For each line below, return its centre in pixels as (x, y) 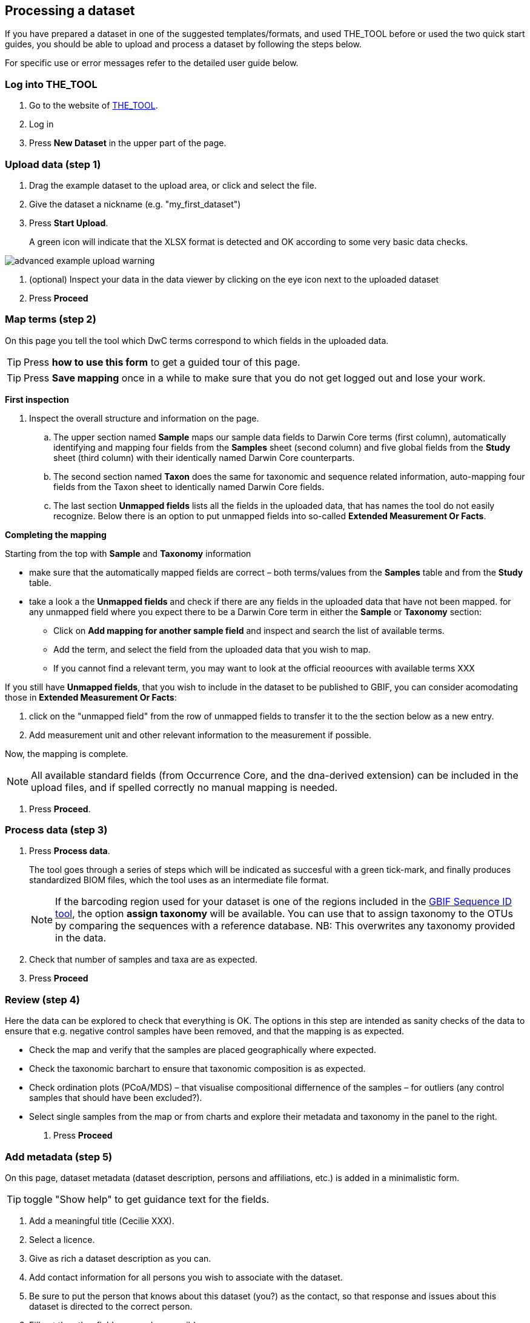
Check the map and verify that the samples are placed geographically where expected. (203, 1050)
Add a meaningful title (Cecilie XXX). (102, 1220)
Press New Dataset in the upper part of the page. (128, 143)
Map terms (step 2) (51, 319)
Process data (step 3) (56, 830)
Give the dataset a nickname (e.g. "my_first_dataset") (135, 204)
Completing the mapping (56, 534)
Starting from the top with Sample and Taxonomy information (128, 553)
